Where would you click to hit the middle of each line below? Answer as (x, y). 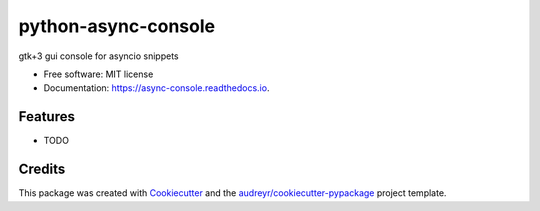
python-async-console (116, 26)
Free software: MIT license (98, 74)
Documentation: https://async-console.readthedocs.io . (156, 88)
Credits (42, 169)
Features (46, 116)
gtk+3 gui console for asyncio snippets (98, 56)
